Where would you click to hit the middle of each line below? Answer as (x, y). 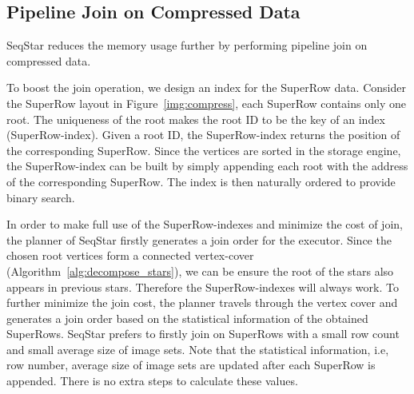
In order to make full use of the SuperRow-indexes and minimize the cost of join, (205, 224)
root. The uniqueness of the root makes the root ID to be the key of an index (196, 119)
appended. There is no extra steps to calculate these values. (152, 381)
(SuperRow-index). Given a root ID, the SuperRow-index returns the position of (203, 135)
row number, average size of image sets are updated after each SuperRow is (191, 365)
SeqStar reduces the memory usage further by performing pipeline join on (187, 45)
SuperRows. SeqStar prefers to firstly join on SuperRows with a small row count (203, 334)
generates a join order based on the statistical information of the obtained (187, 318)
